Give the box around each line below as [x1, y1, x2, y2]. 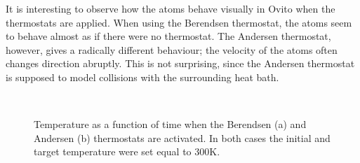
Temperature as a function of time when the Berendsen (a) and [34, 117, 307, 132]
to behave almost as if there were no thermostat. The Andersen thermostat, [6, 29, 331, 43]
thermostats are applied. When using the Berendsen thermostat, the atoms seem [6, 15, 352, 29]
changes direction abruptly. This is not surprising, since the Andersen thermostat [6, 56, 355, 71]
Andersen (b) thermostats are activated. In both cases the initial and [34, 130, 331, 145]
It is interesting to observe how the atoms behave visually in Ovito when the [6, 1, 335, 15]
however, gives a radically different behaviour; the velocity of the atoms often [6, 42, 338, 57]
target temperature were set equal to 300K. [34, 144, 220, 159]
